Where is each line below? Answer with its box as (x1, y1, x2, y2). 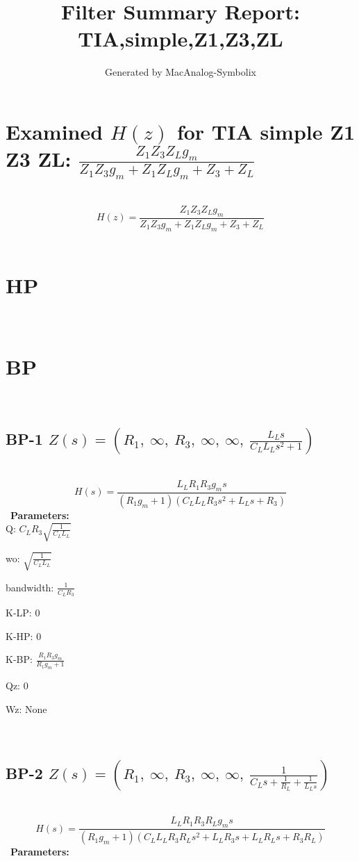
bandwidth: (6, 580, 54, 594)
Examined (6, 117, 103, 145)
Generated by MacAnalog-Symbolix (105, 65, 256, 79)
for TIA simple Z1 (176, 117, 356, 145)
